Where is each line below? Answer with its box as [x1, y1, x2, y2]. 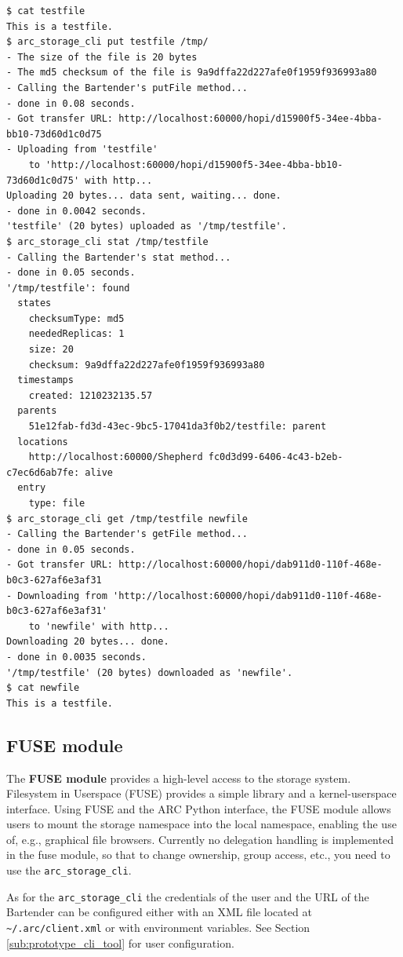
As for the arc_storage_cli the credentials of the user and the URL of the [6, 888, 369, 904]
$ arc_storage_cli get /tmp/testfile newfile [6, 513, 248, 524]
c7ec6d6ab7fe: [6, 466, 80, 478]
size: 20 [28, 344, 74, 356]
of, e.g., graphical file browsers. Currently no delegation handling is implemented [6, 831, 394, 847]
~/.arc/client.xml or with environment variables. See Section [6, 919, 310, 935]
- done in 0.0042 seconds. [6, 205, 147, 217]
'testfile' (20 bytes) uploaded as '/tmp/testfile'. [6, 221, 287, 232]
